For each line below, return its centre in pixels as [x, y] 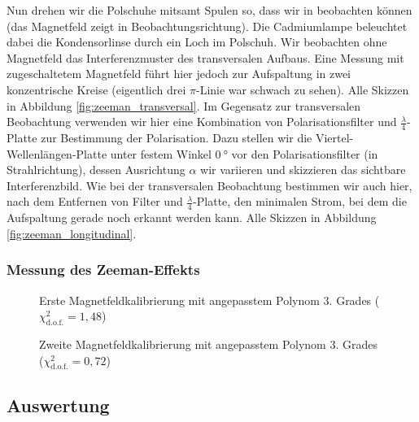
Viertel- [334, 137]
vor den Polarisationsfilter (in [305, 153]
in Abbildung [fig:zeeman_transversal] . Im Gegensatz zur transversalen [184, 105]
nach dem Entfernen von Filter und [95, 201]
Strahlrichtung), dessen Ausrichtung [96, 170]
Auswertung [58, 405]
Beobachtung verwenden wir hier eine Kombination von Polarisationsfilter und [202, 122]
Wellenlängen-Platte [57, 153]
